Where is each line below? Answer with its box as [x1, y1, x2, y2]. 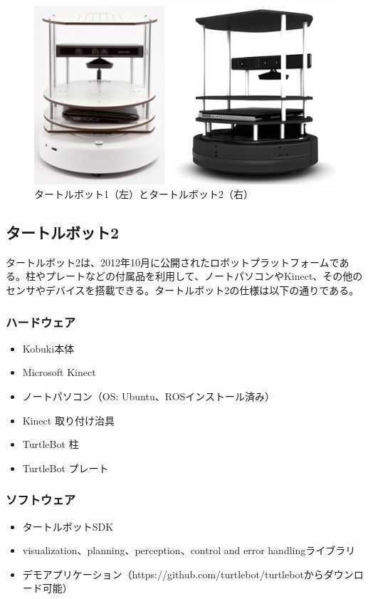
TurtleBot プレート [22, 460, 109, 475]
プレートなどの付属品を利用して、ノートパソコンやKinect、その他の [45, 269, 363, 283]
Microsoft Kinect [22, 365, 96, 380]
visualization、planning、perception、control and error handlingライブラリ [22, 543, 356, 558]
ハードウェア [6, 313, 76, 330]
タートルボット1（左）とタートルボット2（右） [34, 187, 253, 202]
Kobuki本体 [22, 340, 75, 355]
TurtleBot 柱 [22, 437, 79, 452]
